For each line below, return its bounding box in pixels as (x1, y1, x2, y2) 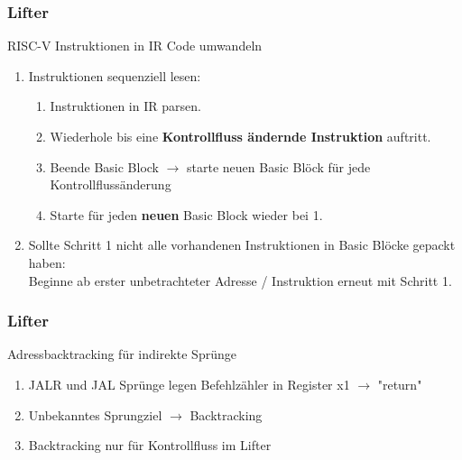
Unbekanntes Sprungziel (28, 405, 162, 424)
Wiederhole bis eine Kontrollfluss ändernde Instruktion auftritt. (50, 127, 431, 145)
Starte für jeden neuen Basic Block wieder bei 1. (50, 205, 323, 224)
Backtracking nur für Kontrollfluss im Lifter (28, 436, 272, 455)
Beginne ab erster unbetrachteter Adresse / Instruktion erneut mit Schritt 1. (28, 271, 452, 290)
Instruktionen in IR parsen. (50, 97, 201, 115)
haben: (28, 253, 66, 271)
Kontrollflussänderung (50, 175, 171, 194)
